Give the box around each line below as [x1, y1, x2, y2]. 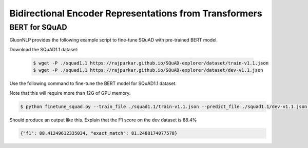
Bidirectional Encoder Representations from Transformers [9, 8, 262, 19]
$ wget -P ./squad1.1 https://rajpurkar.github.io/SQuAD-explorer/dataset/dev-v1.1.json [33, 67, 264, 73]
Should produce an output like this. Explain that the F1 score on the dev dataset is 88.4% [9, 117, 197, 123]
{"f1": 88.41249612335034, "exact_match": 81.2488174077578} [20, 131, 178, 136]
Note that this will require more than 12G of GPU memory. [9, 90, 131, 96]
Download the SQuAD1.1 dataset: [9, 46, 79, 52]
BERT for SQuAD [9, 23, 67, 32]
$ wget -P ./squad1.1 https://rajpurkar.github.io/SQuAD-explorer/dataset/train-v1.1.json [33, 60, 269, 66]
